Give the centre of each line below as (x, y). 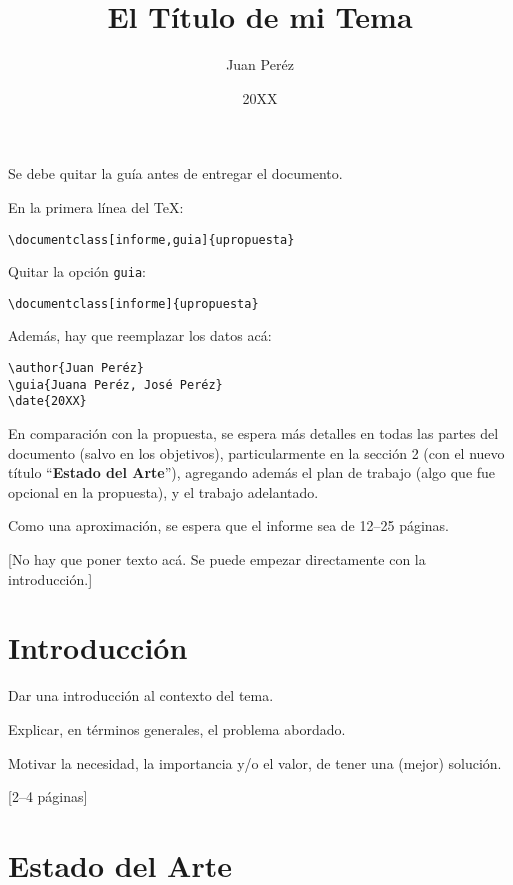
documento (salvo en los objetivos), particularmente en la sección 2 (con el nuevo (256, 452)
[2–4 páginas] (48, 796)
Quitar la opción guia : (77, 271)
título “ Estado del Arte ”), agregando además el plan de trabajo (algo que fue (252, 472)
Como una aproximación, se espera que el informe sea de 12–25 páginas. (228, 525)
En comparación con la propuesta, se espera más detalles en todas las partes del (253, 433)
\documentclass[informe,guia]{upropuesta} (151, 239)
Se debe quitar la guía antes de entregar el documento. (175, 173)
